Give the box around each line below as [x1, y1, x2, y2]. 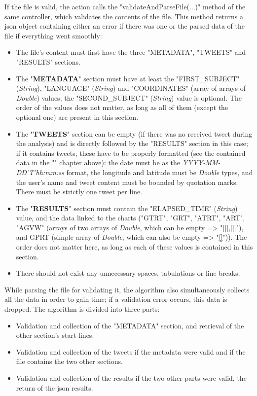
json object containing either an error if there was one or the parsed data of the [4, 21, 245, 31]
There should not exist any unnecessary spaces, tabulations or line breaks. [16, 268, 240, 278]
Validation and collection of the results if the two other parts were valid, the [16, 373, 247, 383]
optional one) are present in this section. [16, 111, 139, 122]
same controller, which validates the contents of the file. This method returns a [4, 11, 243, 21]
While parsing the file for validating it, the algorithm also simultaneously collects [4, 284, 250, 294]
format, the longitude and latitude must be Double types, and [66, 167, 253, 177]
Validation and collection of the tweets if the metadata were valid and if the [16, 346, 246, 357]
